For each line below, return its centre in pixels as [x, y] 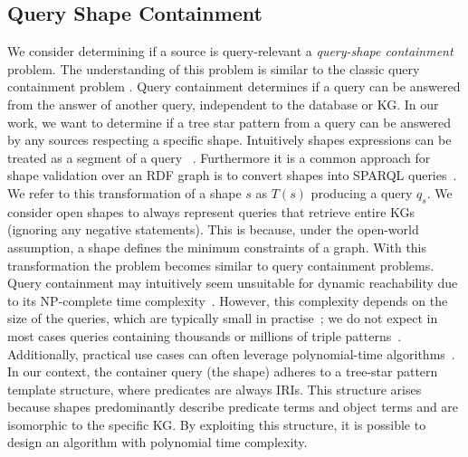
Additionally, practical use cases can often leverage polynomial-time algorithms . [231, 353]
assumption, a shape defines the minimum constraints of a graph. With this [217, 247]
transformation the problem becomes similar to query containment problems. [221, 265]
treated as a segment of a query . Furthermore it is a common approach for [219, 157]
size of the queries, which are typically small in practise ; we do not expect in [223, 318]
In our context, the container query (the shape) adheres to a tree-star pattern [223, 371]
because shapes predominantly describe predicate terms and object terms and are [233, 407]
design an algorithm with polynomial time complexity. [158, 442]
